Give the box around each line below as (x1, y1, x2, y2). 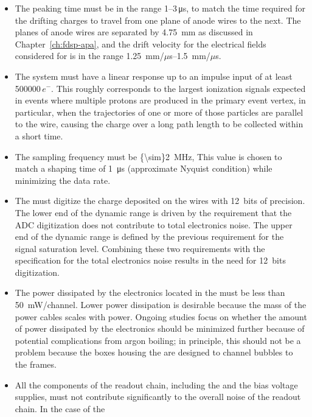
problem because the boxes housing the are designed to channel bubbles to (15, 346, 293, 359)
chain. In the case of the (15, 402, 105, 415)
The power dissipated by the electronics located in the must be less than (15, 286, 285, 299)
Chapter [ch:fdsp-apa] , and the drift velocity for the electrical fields (15, 37, 266, 50)
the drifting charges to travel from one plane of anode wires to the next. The (15, 13, 301, 26)
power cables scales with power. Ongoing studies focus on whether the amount (15, 310, 307, 323)
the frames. (15, 358, 57, 371)
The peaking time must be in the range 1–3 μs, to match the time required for (15, 2, 305, 14)
